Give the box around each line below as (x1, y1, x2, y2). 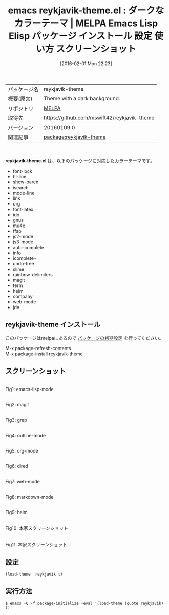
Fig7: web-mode (5, 478, 40, 484)
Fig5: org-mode (5, 447, 38, 454)
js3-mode (12, 239, 34, 245)
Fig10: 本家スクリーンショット (5, 525, 69, 531)
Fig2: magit (5, 401, 29, 407)
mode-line (12, 190, 35, 196)
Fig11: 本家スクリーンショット (5, 541, 68, 547)
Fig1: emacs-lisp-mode (5, 386, 54, 392)
